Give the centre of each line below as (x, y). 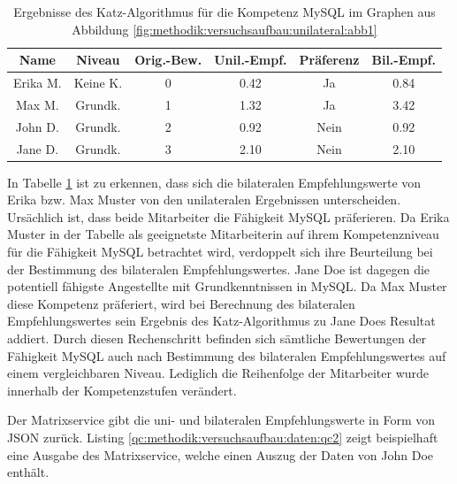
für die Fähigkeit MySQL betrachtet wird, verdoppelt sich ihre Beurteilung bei (220, 252)
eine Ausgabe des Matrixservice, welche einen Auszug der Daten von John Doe (221, 454)
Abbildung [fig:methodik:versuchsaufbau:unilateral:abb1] (225, 29)
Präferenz (329, 60)
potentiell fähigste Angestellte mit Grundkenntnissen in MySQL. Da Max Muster (227, 286)
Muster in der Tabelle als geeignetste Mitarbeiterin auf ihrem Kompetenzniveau (223, 234)
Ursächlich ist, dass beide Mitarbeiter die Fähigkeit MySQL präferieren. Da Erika (228, 216)
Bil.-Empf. (404, 60)
